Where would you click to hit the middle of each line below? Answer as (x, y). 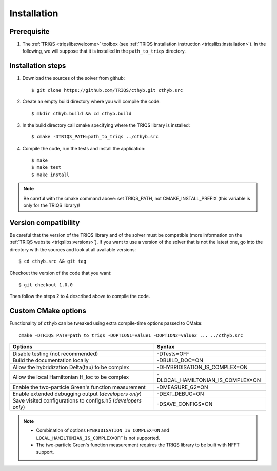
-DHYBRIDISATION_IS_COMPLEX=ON (202, 367)
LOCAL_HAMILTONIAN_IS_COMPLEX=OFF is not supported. (98, 438)
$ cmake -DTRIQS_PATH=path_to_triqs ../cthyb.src (95, 137)
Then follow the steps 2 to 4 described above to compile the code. (80, 296)
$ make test (46, 168)
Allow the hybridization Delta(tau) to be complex (71, 367)
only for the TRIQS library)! (52, 205)
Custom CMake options (48, 311)
